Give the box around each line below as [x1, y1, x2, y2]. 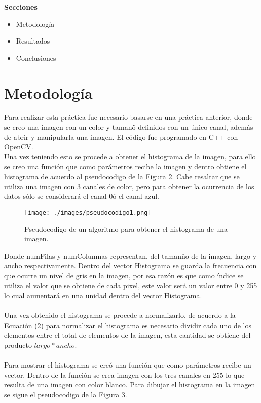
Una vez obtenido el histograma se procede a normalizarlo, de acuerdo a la [4, 310, 236, 320]
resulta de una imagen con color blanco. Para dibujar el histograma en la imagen [4, 379, 255, 390]
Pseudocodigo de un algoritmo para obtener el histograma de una [24, 223, 228, 234]
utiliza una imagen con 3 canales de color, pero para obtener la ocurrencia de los [4, 181, 254, 191]
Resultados [16, 35, 50, 46]
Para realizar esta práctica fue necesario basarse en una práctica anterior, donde [4, 111, 253, 122]
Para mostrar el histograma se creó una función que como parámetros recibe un [4, 359, 251, 370]
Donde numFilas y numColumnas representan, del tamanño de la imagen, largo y [4, 250, 257, 261]
